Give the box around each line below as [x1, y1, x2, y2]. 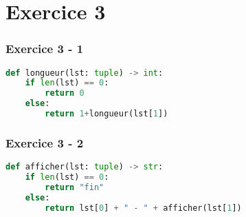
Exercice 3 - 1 [5, 40, 84, 57]
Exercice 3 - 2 [5, 134, 84, 151]
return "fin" [45, 182, 104, 192]
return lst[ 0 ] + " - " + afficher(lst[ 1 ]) [45, 203, 242, 213]
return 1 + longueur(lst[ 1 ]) [45, 109, 168, 119]
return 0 [45, 88, 85, 99]
